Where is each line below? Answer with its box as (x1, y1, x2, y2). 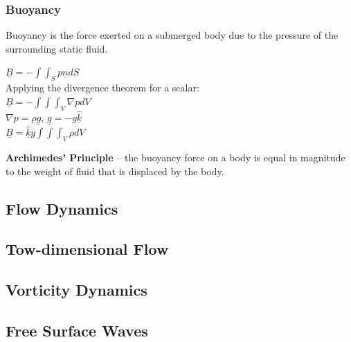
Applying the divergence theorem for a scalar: (6, 80, 199, 95)
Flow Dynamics (6, 197, 118, 219)
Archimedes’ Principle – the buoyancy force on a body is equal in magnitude (6, 150, 345, 165)
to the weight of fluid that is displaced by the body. (6, 163, 224, 178)
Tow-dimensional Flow (6, 238, 169, 260)
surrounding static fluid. (6, 41, 108, 55)
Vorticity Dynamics (6, 279, 147, 300)
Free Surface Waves (6, 319, 148, 341)
